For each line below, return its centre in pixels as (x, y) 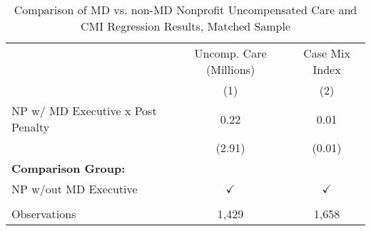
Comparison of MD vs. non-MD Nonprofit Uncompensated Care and (185, 10)
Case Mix (327, 53)
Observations (44, 214)
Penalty (31, 127)
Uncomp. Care (230, 53)
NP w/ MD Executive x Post (84, 111)
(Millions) (231, 69)
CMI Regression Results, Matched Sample (185, 26)
